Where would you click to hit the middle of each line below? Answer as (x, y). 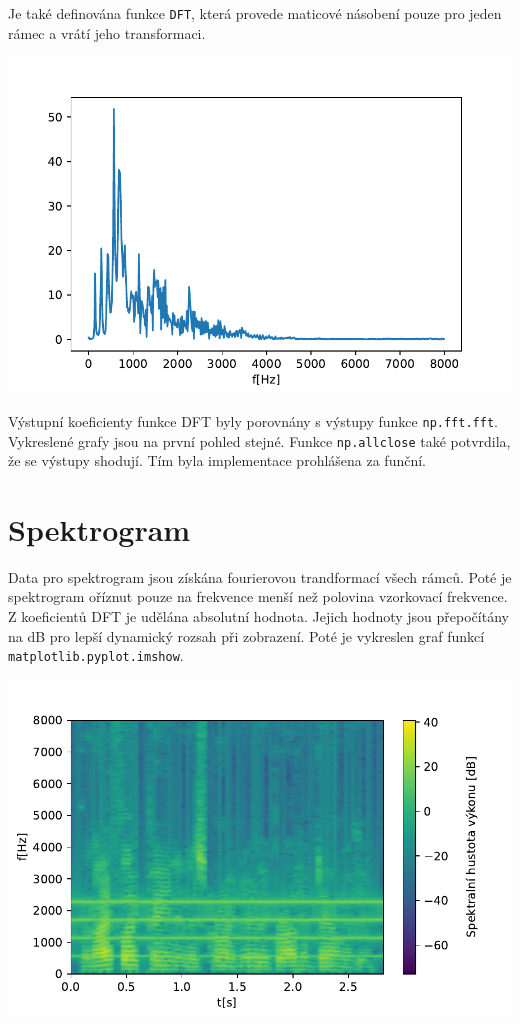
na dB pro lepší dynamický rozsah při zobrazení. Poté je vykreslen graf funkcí (246, 635)
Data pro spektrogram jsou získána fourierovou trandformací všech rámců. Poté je (260, 576)
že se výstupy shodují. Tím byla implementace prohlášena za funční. (217, 460)
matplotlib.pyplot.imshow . (96, 655)
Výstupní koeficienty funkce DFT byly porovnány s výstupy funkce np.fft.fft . (253, 420)
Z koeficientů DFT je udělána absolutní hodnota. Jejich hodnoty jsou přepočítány (258, 616)
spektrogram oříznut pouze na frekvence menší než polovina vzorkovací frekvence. (258, 596)
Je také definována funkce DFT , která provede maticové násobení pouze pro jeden (255, 13)
